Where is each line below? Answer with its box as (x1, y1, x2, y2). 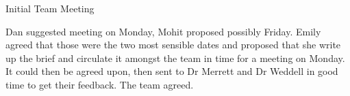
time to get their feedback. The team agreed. (5, 77, 194, 91)
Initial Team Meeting (5, 1, 95, 15)
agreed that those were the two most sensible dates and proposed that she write (5, 37, 341, 52)
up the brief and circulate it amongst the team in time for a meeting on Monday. (5, 50, 345, 65)
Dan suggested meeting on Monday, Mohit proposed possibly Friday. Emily (5, 24, 321, 38)
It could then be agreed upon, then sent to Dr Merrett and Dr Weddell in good (5, 64, 338, 78)
